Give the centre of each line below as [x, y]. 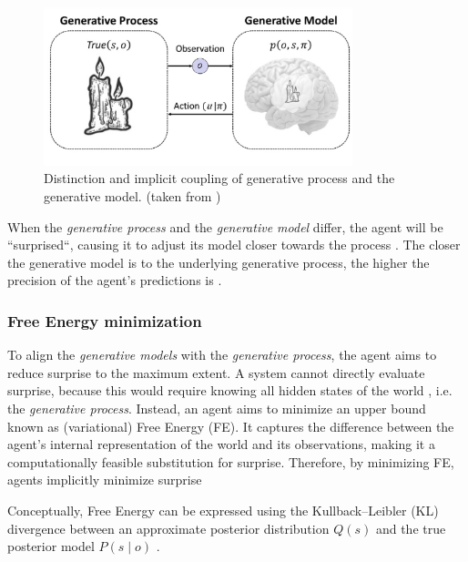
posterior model [51, 546]
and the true [411, 528]
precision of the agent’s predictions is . [115, 280]
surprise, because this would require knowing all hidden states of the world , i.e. [230, 390]
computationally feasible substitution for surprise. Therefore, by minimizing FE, [231, 461]
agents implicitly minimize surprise [105, 480]
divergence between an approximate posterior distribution [168, 528]
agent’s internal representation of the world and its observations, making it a [221, 444]
